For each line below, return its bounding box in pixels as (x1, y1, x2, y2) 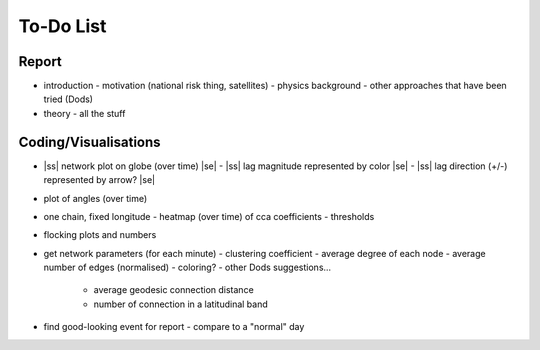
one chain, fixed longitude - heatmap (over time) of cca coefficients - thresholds (43, 210, 375, 222)
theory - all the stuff (43, 107, 126, 119)
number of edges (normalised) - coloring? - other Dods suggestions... (43, 261, 332, 274)
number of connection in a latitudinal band (93, 298, 269, 310)
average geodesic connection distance (93, 284, 254, 296)
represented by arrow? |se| (43, 174, 155, 186)
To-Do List (18, 15, 107, 37)
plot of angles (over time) (43, 192, 148, 204)
